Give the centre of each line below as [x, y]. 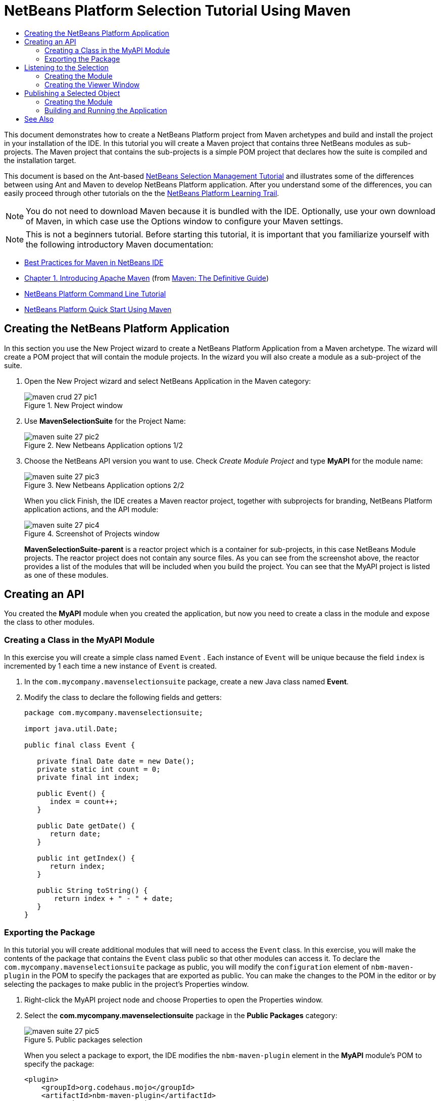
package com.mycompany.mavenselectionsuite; [114, 713]
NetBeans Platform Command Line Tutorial [95, 293]
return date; [75, 834]
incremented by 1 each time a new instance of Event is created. [111, 666]
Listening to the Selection [66, 67]
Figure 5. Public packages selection [83, 1039]
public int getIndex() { [86, 858]
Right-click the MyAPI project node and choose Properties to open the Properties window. [174, 999]
